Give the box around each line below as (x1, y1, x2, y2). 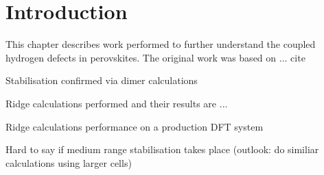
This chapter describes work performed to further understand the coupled (5, 37, 316, 51)
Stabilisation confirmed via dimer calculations (5, 73, 198, 87)
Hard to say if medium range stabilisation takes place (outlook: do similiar (5, 142, 319, 157)
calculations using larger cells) (5, 155, 132, 170)
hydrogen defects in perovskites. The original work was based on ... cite (5, 50, 305, 64)
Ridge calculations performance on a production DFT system (5, 119, 264, 133)
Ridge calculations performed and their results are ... (5, 96, 228, 110)
